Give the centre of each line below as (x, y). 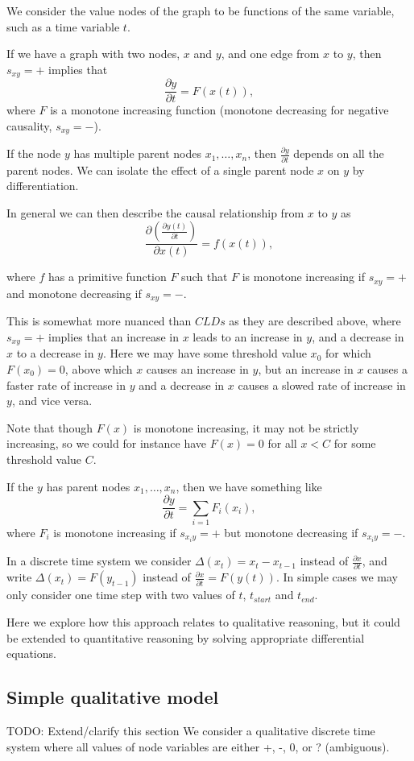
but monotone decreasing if (291, 532)
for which (348, 353)
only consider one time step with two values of (121, 595)
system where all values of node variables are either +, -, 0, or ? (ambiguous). (198, 746)
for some (355, 443)
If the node (34, 153)
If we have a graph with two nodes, (93, 54)
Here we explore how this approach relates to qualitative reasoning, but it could (203, 621)
